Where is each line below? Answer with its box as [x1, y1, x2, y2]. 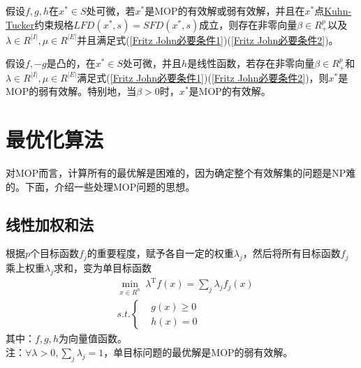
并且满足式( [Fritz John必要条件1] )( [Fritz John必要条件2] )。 [77, 32, 339, 47]
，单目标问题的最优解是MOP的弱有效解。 [103, 344, 293, 359]
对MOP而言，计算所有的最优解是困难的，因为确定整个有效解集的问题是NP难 [6, 165, 356, 179]
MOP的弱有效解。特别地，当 [6, 84, 137, 98]
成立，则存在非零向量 [199, 17, 297, 31]
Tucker [6, 17, 35, 31]
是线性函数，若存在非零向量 [187, 56, 315, 71]
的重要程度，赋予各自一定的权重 [87, 246, 234, 260]
